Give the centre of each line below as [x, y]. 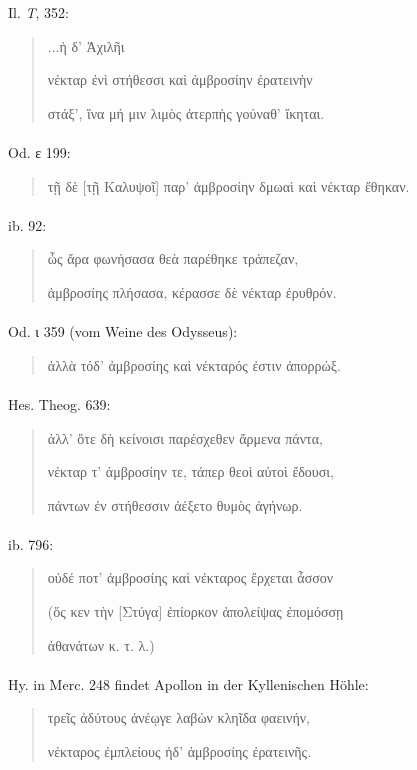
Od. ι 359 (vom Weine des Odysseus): [123, 331]
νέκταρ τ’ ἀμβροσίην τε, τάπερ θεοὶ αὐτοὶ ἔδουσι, [190, 471]
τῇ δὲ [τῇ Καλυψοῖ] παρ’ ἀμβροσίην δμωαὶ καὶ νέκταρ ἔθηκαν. [228, 185]
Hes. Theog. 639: [59, 403]
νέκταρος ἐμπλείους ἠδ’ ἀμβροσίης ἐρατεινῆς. [179, 751]
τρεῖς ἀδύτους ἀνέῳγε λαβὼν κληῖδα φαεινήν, [178, 717]
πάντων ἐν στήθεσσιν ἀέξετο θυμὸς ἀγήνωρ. [175, 504]
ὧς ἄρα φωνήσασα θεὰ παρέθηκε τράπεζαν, [173, 258]
